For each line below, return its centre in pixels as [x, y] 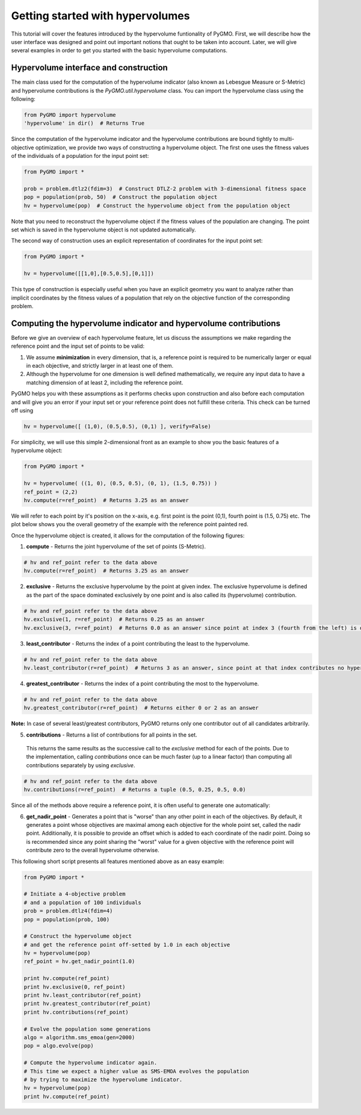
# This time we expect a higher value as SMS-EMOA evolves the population [137, 1071]
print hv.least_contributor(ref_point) [82, 995]
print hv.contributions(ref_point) [76, 1012]
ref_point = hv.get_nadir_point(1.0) [79, 962]
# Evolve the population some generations [87, 1029]
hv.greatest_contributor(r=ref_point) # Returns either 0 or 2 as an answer [141, 708]
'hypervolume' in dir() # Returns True [84, 123]
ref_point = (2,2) [51, 492]
